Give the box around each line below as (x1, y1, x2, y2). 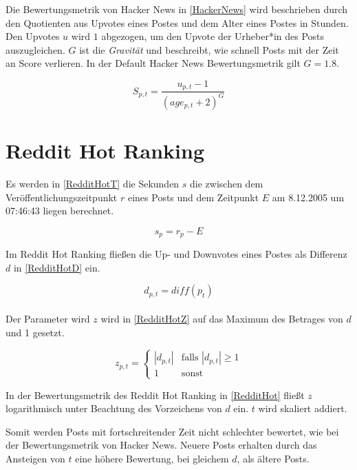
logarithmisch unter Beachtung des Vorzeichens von (6, 401, 222, 416)
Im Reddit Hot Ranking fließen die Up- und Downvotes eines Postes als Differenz (6, 247, 347, 261)
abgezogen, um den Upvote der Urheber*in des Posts (101, 29, 325, 43)
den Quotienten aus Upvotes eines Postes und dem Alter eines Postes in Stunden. (6, 15, 349, 30)
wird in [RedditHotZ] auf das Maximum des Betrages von (100, 311, 343, 325)
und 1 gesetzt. (6, 325, 65, 339)
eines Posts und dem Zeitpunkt (127, 190, 259, 204)
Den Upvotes (6, 29, 60, 43)
